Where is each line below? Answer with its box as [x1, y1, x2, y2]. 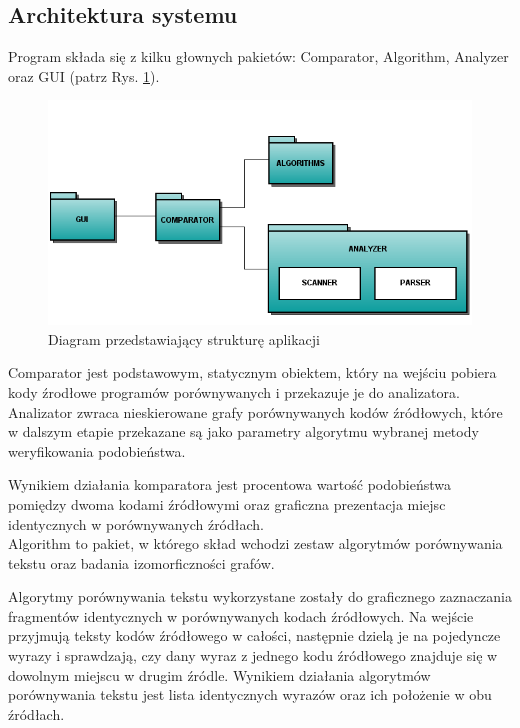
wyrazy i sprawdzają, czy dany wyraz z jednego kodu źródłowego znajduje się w [8, 645, 498, 666]
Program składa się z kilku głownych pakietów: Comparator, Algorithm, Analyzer [8, 46, 509, 67]
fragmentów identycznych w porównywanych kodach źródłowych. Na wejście [8, 605, 474, 626]
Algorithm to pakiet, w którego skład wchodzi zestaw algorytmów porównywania [8, 533, 503, 554]
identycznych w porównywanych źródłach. [8, 513, 265, 534]
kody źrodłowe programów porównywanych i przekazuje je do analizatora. [8, 381, 460, 402]
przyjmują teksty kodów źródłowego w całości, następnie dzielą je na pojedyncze [8, 625, 501, 646]
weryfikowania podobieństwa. [8, 440, 186, 461]
